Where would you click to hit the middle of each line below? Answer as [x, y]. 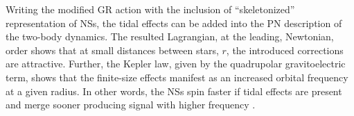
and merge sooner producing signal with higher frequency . [131, 105]
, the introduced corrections [285, 50]
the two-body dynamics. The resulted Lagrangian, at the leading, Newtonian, [170, 36]
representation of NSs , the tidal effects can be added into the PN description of [174, 23]
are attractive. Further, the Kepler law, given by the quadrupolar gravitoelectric [176, 64]
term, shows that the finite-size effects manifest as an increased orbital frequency [177, 77]
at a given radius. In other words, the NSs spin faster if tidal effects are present [174, 91]
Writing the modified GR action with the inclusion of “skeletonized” [150, 9]
